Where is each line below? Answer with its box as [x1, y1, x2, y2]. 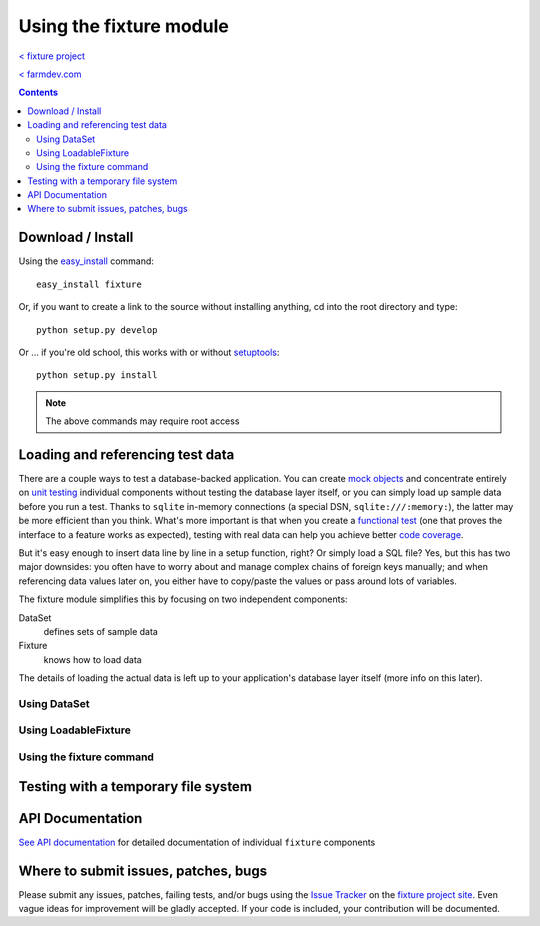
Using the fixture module [18, 15, 229, 37]
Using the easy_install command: [18, 255, 155, 267]
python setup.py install [36, 370, 158, 381]
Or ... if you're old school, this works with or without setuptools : [18, 346, 280, 358]
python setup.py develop [36, 324, 158, 335]
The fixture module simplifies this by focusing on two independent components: [18, 593, 349, 605]
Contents [18, 86, 59, 99]
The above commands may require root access [45, 415, 240, 427]
